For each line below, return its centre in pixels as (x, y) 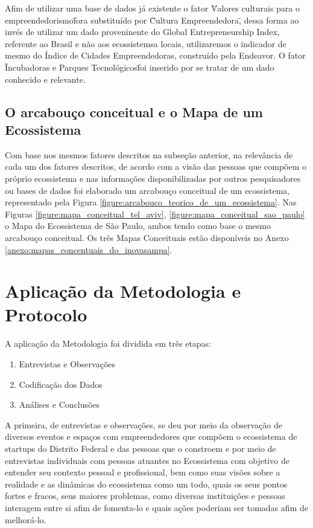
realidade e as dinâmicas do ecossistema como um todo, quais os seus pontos (146, 484)
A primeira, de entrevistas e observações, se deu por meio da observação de (144, 424)
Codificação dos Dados (61, 384)
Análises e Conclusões (59, 404)
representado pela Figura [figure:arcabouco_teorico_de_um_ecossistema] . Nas (151, 202)
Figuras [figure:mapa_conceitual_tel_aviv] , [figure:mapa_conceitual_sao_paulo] (155, 214)
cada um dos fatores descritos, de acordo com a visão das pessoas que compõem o (156, 166)
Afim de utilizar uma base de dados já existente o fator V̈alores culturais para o (153, 8)
